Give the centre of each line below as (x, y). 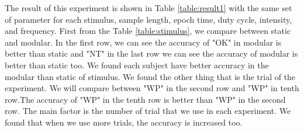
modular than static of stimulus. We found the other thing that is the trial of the (150, 76)
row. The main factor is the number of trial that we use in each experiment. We (148, 111)
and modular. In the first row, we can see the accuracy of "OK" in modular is (143, 42)
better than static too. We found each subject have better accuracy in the (137, 65)
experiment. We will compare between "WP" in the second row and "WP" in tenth (152, 88)
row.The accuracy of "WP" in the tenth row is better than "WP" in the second (145, 99)
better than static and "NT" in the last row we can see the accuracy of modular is (151, 53)
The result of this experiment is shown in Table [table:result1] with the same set (148, 8)
